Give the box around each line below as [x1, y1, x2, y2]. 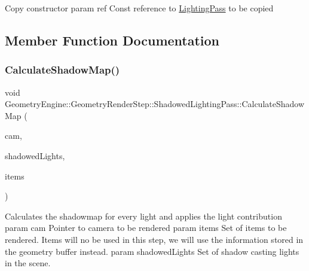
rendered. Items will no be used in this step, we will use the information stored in [5, 233, 304, 245]
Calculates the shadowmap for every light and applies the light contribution [5, 209, 282, 222]
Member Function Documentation [5, 31, 220, 49]
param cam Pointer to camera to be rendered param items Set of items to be [5, 221, 287, 234]
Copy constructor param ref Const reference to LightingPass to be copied [5, 2, 274, 14]
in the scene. [5, 257, 51, 269]
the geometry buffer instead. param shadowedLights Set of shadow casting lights [5, 245, 299, 257]
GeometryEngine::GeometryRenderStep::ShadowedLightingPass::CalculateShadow [5, 98, 305, 110]
